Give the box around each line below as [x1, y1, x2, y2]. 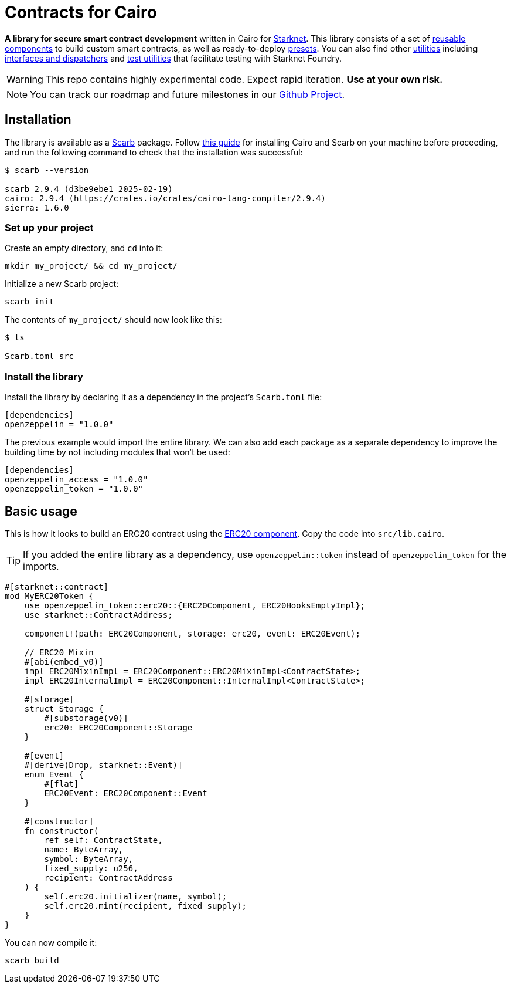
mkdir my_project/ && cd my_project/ [5, 261, 178, 271]
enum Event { [24, 769, 84, 779]
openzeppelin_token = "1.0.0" [5, 484, 144, 494]
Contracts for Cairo [5, 2, 157, 22]
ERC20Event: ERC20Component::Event [44, 788, 207, 798]
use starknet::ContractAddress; [24, 610, 173, 620]
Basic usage [5, 503, 77, 519]
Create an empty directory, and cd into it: [5, 243, 163, 253]
